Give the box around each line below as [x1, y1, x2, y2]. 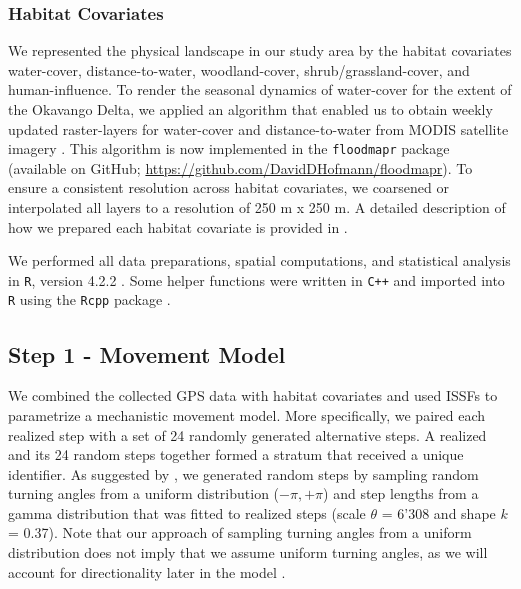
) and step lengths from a [323, 483, 479, 504]
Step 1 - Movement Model [8, 338, 286, 369]
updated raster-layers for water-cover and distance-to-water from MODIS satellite [8, 118, 509, 139]
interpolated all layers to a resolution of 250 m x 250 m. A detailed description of [8, 197, 506, 218]
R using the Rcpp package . [8, 289, 171, 310]
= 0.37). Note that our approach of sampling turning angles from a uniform [8, 522, 472, 543]
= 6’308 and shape [381, 502, 496, 523]
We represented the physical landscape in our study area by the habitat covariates [8, 40, 512, 61]
